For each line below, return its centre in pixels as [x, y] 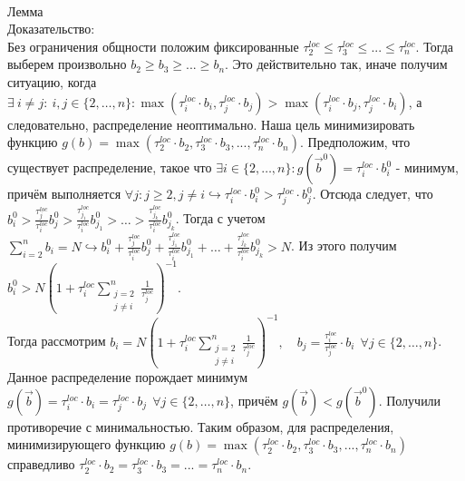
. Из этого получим [344, 245]
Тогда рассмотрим [57, 341]
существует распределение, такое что [110, 167]
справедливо [41, 464]
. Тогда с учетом [220, 218]
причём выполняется [64, 194]
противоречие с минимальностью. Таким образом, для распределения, [201, 426]
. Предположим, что [355, 142]
